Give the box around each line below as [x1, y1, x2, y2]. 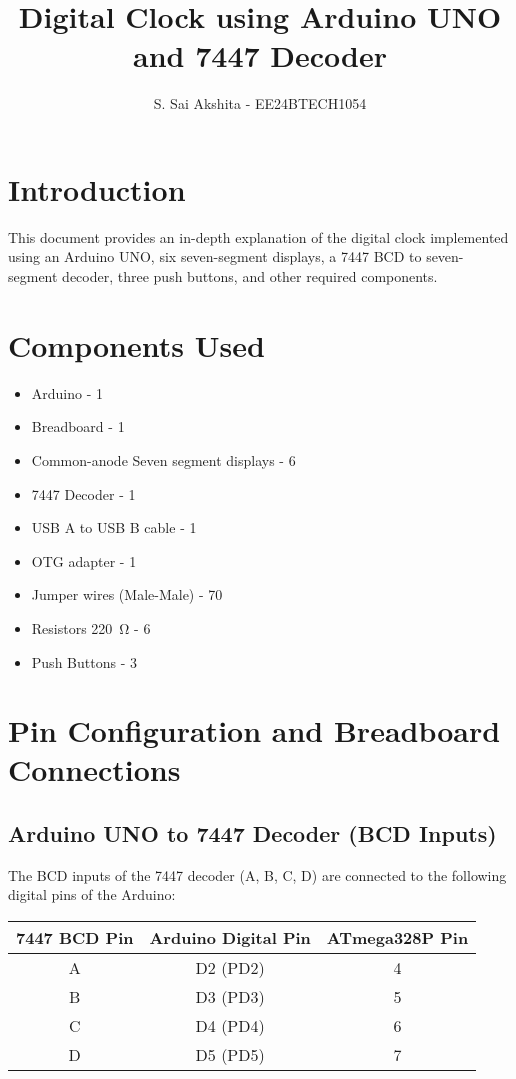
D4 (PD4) [195, 1014, 265, 1038]
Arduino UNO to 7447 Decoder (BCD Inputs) [8, 818, 497, 849]
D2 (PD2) [195, 956, 265, 980]
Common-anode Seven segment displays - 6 [31, 449, 296, 470]
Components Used [8, 324, 265, 365]
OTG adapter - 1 [31, 550, 137, 571]
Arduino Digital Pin [149, 926, 311, 950]
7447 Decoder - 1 [31, 483, 136, 504]
